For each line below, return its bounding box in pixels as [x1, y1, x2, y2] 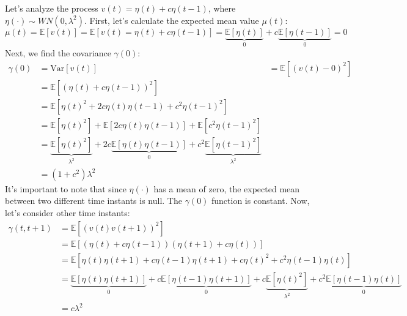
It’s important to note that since [5, 182, 127, 195]
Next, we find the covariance [5, 47, 111, 59]
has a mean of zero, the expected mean [153, 182, 300, 195]
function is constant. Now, [211, 194, 310, 207]
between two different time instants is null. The [5, 194, 182, 207]
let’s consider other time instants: [5, 206, 130, 219]
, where [208, 2, 236, 14]
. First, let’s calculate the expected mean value [84, 13, 259, 26]
